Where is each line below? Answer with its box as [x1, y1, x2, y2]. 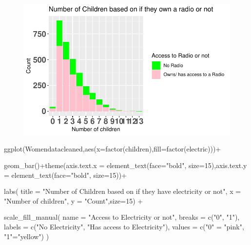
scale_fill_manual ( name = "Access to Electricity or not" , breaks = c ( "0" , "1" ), [4, 212, 240, 222]
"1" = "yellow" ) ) [4, 231, 49, 241]
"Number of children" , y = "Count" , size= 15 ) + [4, 195, 143, 206]
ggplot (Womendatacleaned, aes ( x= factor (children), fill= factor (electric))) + [4, 144, 221, 154]
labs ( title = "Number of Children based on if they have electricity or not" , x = [4, 186, 241, 196]
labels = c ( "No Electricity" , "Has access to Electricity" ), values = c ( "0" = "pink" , [4, 221, 244, 231]
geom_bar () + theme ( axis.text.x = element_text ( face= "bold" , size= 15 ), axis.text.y [4, 160, 247, 170]
